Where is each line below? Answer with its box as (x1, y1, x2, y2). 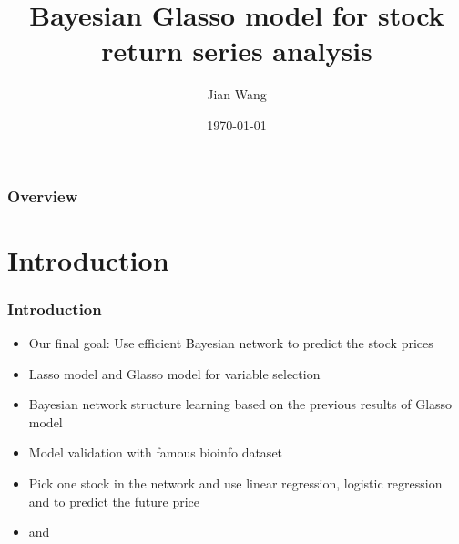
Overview (7, 184, 78, 207)
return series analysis (101, 32, 372, 69)
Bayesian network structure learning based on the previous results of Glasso (28, 395, 453, 414)
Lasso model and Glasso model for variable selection (28, 364, 321, 383)
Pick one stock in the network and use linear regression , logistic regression (28, 473, 443, 492)
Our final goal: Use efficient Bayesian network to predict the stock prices (28, 334, 433, 353)
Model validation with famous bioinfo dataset (28, 443, 283, 462)
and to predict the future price (28, 491, 199, 510)
